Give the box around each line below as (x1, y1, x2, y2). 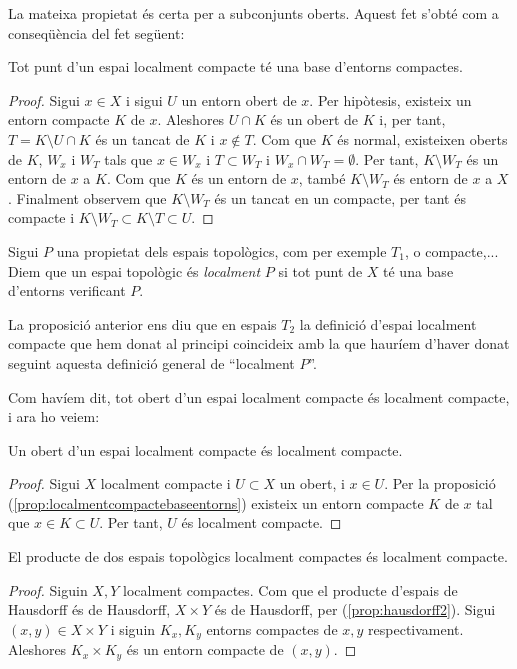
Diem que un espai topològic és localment (8, 260, 261, 281)
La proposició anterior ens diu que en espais (8, 313, 277, 334)
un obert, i (279, 473, 345, 494)
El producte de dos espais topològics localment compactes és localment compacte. (8, 546, 508, 567)
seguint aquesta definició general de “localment (8, 352, 295, 373)
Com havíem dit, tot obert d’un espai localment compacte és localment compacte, (8, 386, 510, 407)
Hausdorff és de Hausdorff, (8, 599, 171, 620)
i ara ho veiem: (8, 406, 100, 427)
